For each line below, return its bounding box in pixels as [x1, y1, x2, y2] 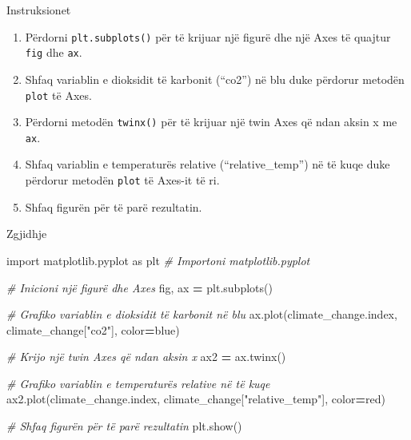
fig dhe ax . [25, 44, 82, 61]
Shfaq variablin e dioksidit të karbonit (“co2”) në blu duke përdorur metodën [25, 70, 405, 87]
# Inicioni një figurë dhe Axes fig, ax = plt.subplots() [6, 279, 273, 295]
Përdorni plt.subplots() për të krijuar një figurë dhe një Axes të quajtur [25, 28, 391, 45]
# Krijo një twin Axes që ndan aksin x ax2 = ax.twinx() [6, 348, 286, 365]
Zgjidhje [6, 225, 47, 242]
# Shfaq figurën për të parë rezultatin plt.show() [6, 418, 242, 434]
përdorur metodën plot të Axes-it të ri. [25, 172, 220, 188]
